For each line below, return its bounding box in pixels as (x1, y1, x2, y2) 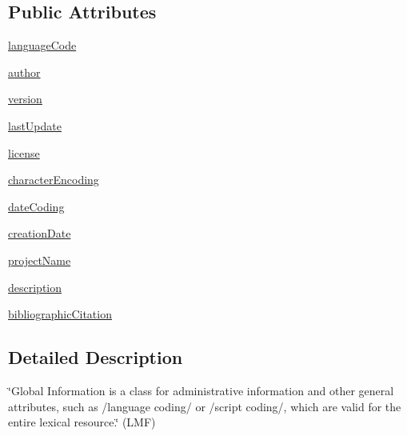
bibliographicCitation (8, 306, 112, 322)
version (8, 90, 42, 107)
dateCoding (8, 198, 65, 214)
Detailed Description (8, 345, 183, 370)
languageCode (8, 37, 77, 54)
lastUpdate (8, 117, 62, 134)
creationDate (8, 225, 71, 242)
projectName (8, 251, 71, 268)
